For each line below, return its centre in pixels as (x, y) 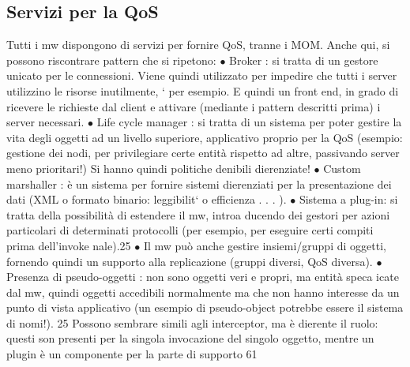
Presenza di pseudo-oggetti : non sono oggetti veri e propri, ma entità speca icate (203, 277)
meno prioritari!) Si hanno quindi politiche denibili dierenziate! (158, 168)
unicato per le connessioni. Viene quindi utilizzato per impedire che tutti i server (202, 75)
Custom (342, 168)
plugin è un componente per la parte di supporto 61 (132, 354)
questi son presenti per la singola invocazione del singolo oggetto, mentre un (190, 338)
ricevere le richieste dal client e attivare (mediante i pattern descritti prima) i (194, 106)
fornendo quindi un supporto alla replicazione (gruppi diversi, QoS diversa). (190, 261)
